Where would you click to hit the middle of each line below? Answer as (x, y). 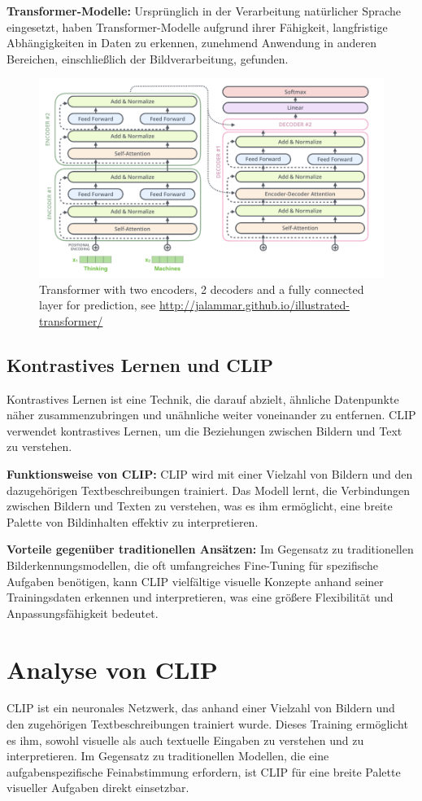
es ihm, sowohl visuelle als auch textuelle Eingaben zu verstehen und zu (185, 740)
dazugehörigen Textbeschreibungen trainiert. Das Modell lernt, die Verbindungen (209, 490)
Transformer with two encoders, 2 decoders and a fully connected (202, 289)
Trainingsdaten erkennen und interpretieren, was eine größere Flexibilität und (200, 597)
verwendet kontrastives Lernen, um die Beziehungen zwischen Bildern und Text (204, 430)
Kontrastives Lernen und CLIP (140, 364)
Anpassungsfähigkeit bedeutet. (83, 613)
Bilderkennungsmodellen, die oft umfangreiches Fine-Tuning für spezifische (193, 565)
